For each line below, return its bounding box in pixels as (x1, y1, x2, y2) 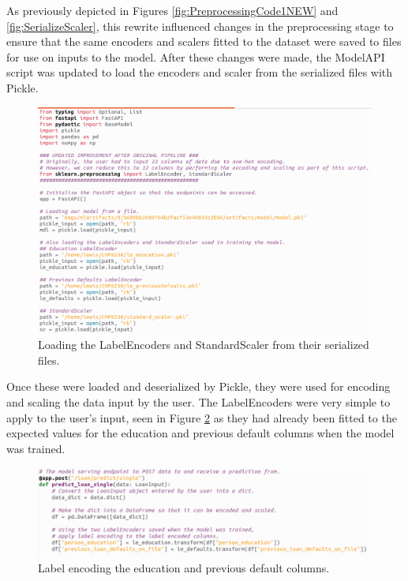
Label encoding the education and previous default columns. (38, 560, 330, 576)
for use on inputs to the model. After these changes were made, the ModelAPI (6, 48, 385, 65)
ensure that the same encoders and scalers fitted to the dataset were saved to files (6, 33, 402, 50)
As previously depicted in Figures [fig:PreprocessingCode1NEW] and (6, 2, 339, 18)
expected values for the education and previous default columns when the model (6, 425, 395, 441)
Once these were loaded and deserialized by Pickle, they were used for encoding (6, 378, 391, 395)
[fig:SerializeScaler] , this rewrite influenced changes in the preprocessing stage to (6, 17, 394, 34)
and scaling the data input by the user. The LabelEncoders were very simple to (6, 393, 391, 410)
